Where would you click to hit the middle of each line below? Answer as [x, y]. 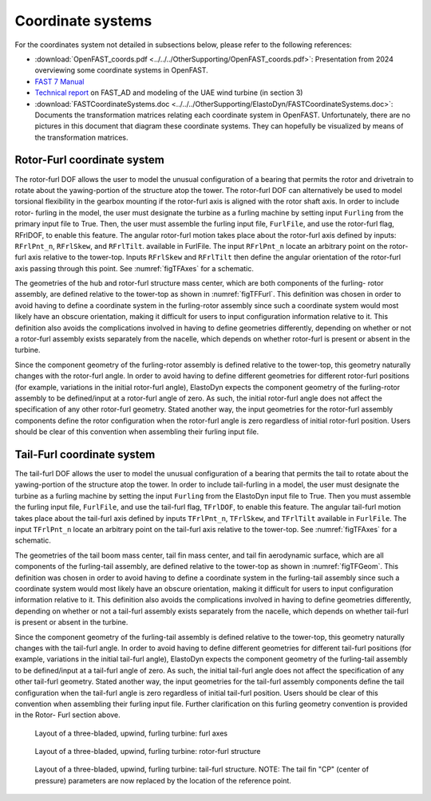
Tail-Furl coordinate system [85, 454]
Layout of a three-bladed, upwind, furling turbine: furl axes [131, 733]
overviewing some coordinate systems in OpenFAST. [122, 70]
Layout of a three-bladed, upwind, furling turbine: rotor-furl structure [148, 752]
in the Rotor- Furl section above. [68, 715]
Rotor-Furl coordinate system [90, 160]
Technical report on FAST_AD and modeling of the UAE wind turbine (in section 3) [169, 93]
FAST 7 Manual [59, 81]
